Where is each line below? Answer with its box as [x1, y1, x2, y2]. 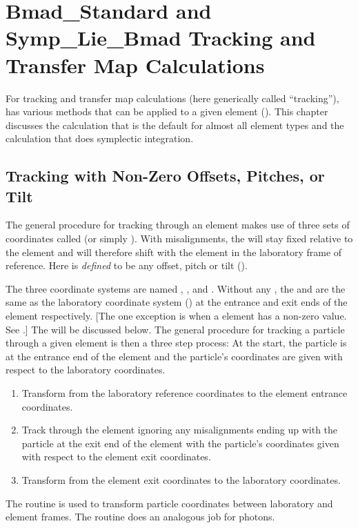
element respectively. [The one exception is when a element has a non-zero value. [6, 309, 347, 323]
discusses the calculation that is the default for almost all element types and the [6, 117, 344, 132]
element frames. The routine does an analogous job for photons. [6, 509, 275, 524]
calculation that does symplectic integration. [6, 131, 194, 146]
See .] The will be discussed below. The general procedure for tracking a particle [6, 322, 345, 336]
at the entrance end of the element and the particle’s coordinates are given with [6, 349, 343, 363]
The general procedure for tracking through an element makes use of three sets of [6, 217, 350, 232]
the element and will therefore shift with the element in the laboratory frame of [6, 244, 342, 259]
